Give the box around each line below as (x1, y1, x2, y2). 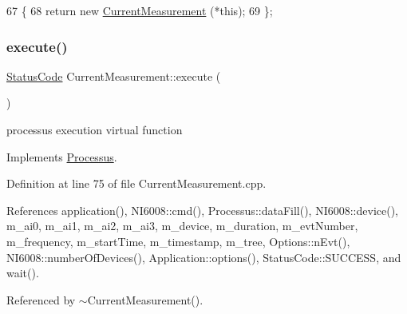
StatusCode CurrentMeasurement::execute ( (6, 67, 221, 84)
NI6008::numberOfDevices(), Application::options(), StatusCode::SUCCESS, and (6, 248, 401, 265)
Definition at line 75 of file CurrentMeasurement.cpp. (6, 175, 267, 192)
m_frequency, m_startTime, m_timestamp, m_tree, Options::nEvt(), (6, 233, 350, 249)
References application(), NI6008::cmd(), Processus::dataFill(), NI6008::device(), (6, 201, 398, 218)
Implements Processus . (6, 148, 117, 165)
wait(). (6, 264, 39, 281)
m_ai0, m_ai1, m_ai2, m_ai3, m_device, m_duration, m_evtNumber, (6, 217, 358, 234)
